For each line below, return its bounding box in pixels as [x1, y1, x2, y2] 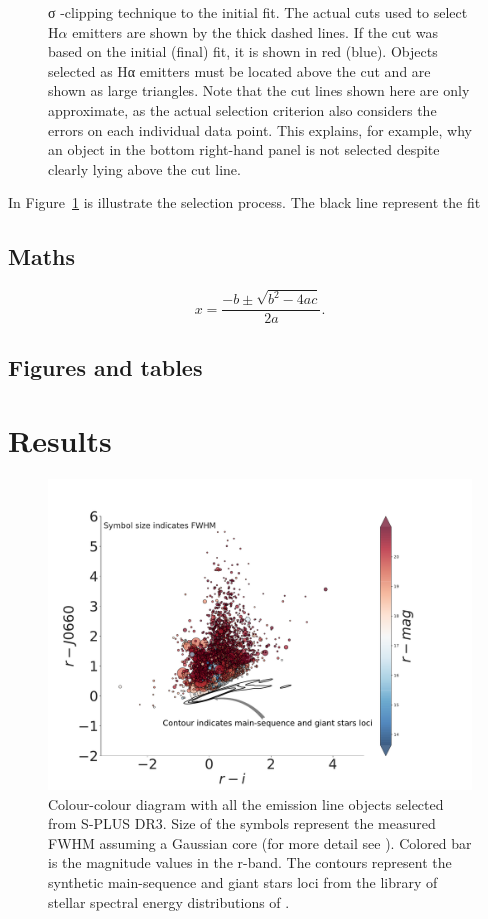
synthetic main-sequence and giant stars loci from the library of [48, 871, 438, 892]
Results [8, 420, 112, 461]
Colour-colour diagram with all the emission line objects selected [48, 793, 444, 814]
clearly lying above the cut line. [48, 158, 241, 179]
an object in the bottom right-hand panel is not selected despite [48, 139, 440, 160]
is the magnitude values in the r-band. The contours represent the [48, 852, 452, 873]
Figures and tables [8, 351, 203, 382]
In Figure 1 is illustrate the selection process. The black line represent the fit [8, 192, 481, 213]
